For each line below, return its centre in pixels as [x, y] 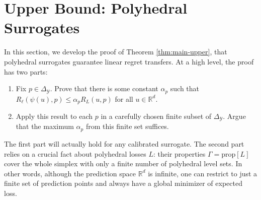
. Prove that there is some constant [104, 88]
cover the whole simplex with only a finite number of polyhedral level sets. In [123, 163]
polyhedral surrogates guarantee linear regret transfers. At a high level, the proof [129, 61]
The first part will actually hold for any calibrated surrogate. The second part [124, 143]
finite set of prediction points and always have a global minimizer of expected [123, 183]
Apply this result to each [54, 116]
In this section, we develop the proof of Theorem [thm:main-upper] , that [116, 52]
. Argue [234, 116]
